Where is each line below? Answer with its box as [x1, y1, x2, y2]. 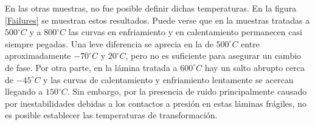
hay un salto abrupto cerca [204, 61, 305, 73]
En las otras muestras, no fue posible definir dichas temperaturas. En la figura [5, 2, 297, 14]
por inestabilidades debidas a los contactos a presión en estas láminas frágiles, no [5, 96, 306, 109]
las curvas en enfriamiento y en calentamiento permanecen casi [68, 25, 302, 38]
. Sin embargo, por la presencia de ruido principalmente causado [67, 85, 307, 98]
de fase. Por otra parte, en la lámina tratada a [5, 61, 178, 73]
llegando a [5, 85, 43, 98]
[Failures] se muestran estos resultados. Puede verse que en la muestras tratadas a [5, 13, 310, 26]
